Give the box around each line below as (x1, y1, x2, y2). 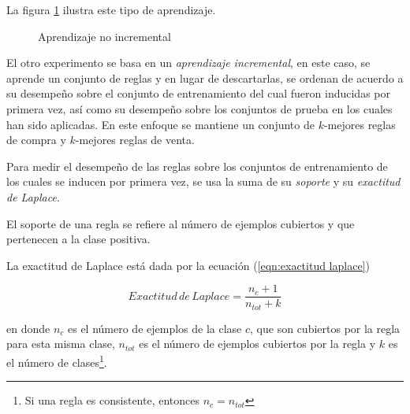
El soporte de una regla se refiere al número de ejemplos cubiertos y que (6, 215, 355, 231)
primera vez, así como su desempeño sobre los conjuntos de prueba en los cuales (6, 100, 393, 116)
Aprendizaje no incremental (38, 28, 171, 44)
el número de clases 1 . (6, 352, 107, 370)
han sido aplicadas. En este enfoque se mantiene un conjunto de (6, 116, 315, 132)
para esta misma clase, (6, 335, 115, 352)
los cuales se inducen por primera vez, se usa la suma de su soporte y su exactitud (6, 173, 401, 190)
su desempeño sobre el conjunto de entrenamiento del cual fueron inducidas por (6, 85, 390, 102)
